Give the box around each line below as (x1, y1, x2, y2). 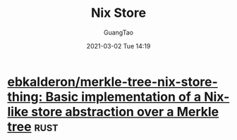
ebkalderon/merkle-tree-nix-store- (7, 74, 219, 89)
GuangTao (103, 28, 134, 37)
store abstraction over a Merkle (31, 103, 219, 120)
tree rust (7, 118, 59, 134)
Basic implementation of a (45, 89, 202, 105)
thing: (7, 89, 43, 105)
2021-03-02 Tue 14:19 (86, 42, 151, 50)
